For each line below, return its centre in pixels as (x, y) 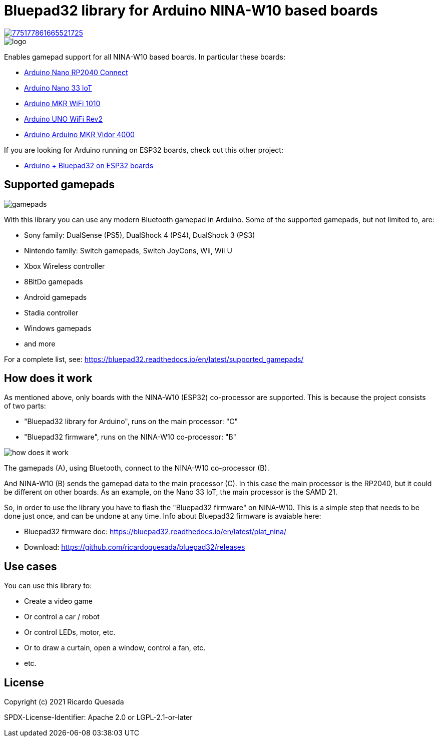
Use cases (31, 566)
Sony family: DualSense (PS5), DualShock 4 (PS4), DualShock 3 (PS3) (140, 235)
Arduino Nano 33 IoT (58, 88)
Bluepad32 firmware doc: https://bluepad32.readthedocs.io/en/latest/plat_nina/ (155, 532)
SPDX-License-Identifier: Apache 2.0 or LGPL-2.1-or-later (98, 717)
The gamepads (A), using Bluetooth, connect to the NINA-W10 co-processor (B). (137, 468)
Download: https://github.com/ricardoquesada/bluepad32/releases (135, 547)
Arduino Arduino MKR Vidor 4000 (79, 134)
